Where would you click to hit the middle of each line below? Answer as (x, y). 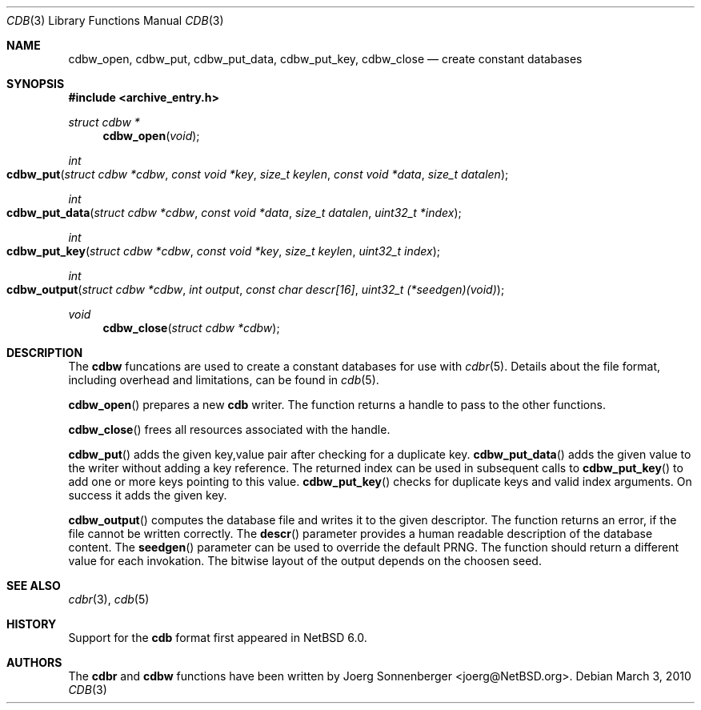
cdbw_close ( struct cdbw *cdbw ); (191, 328)
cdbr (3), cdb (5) (109, 599)
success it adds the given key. (148, 495)
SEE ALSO (34, 586)
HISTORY (32, 624)
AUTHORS (34, 662)
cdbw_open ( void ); (151, 136)
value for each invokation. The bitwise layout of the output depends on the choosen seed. (305, 561)
